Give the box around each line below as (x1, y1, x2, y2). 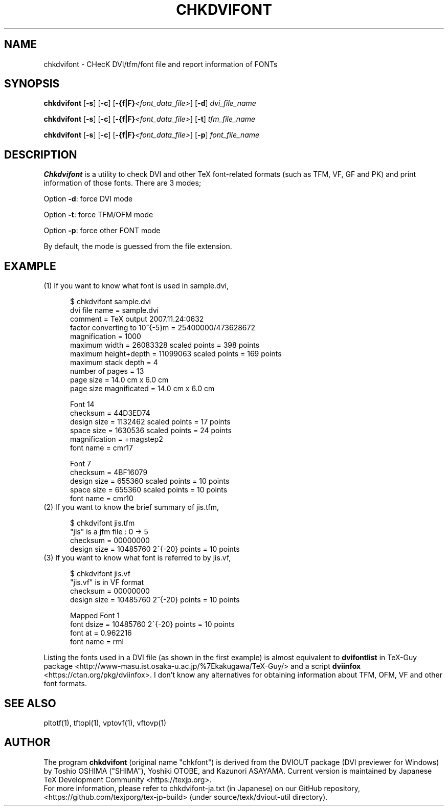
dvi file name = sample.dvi (70, 306, 159, 315)
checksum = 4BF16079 (70, 468, 148, 477)
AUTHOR (4, 736, 51, 749)
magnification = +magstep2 (70, 435, 163, 444)
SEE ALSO (4, 696, 56, 710)
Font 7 (70, 459, 91, 468)
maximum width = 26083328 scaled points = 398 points (70, 341, 260, 350)
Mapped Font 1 (70, 611, 120, 620)
